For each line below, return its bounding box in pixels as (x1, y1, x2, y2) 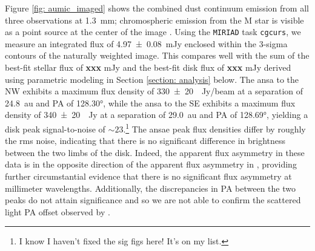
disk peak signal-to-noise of (5, 122, 105, 135)
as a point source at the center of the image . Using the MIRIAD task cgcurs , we (5, 25, 301, 38)
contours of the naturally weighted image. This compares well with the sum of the (5, 49, 310, 62)
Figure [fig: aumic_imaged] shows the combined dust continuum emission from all (5, 2, 309, 14)
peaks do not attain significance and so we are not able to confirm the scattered (5, 194, 301, 206)
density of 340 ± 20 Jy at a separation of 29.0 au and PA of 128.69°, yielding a (5, 108, 308, 121)
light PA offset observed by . (5, 205, 110, 218)
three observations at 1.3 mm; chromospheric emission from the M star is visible (5, 13, 304, 26)
